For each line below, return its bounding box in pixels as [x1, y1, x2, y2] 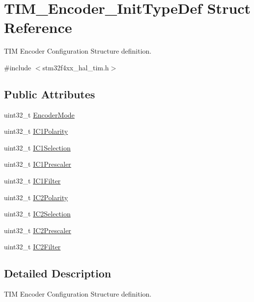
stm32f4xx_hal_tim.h [42, 62, 109, 72]
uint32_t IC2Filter [4, 242, 61, 252]
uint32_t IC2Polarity [4, 192, 68, 202]
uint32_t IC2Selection [4, 209, 71, 219]
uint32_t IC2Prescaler [4, 225, 71, 235]
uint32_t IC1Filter [4, 176, 61, 186]
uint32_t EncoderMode [4, 109, 75, 120]
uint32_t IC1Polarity [4, 126, 68, 136]
